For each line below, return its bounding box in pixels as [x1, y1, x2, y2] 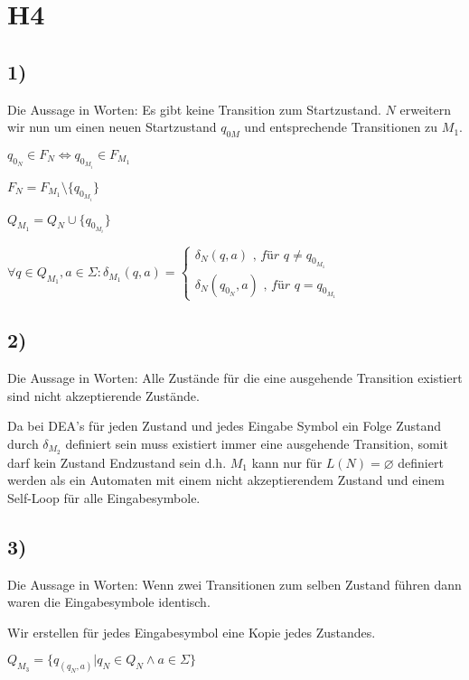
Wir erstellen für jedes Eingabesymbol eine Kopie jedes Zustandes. [7, 622, 376, 641]
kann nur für [251, 452, 323, 471]
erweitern [399, 99, 451, 118]
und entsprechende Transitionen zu [244, 117, 438, 136]
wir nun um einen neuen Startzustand [7, 117, 217, 136]
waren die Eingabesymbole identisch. [7, 592, 211, 611]
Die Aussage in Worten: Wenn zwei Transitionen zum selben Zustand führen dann [7, 574, 462, 593]
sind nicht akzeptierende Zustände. [7, 386, 200, 405]
